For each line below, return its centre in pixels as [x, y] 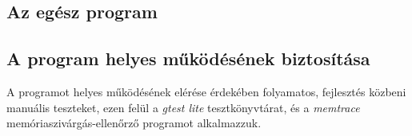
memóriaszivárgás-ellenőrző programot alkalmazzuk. [134, 123]
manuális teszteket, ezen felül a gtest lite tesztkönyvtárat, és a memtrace [183, 107]
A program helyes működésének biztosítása [188, 58]
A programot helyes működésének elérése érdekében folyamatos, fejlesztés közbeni [206, 91]
